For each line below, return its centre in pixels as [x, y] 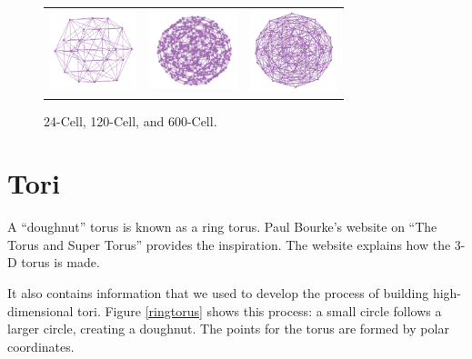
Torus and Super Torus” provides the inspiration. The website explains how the [229, 244]
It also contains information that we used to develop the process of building [218, 293]
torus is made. [60, 262]
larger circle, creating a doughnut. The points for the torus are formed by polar [228, 329]
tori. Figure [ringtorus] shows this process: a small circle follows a [260, 310]
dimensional [40, 310]
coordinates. [41, 346]
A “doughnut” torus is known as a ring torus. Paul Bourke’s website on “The [222, 227]
